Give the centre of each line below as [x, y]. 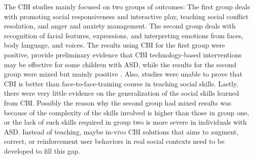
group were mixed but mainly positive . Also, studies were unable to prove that [123, 74]
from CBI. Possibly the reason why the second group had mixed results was [118, 102]
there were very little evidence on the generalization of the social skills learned [122, 93]
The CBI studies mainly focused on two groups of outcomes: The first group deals [127, 6]
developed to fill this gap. [42, 150]
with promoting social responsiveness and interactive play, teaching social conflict [126, 16]
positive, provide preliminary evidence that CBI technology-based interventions [123, 54]
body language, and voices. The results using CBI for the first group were [114, 45]
